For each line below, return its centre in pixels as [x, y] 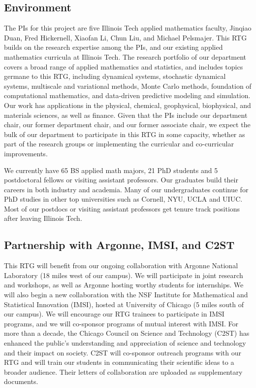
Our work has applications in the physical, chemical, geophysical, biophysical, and [128, 105]
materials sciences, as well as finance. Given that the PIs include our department [126, 115]
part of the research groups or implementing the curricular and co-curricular [119, 144]
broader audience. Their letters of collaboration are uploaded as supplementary [123, 371]
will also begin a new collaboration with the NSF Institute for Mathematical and [126, 295]
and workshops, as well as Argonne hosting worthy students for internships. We [124, 285]
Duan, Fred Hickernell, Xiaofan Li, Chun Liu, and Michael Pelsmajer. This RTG [126, 37]
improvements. [26, 153]
